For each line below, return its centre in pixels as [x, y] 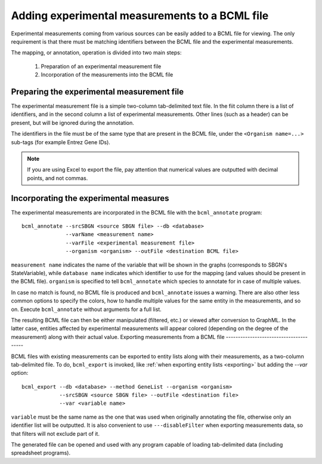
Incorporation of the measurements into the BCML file [107, 75]
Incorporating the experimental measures [90, 198]
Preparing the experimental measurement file [97, 92]
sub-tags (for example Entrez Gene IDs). [61, 142]
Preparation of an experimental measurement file [101, 66]
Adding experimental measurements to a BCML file [140, 16]
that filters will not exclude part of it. [55, 434]
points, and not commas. [58, 178]
